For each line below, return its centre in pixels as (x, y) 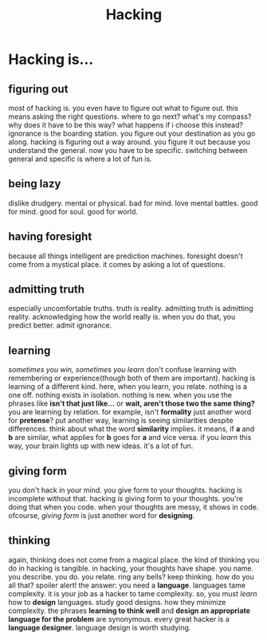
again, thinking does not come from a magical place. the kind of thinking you (134, 560)
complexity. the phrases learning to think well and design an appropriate (130, 611)
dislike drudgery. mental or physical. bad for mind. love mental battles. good (133, 203)
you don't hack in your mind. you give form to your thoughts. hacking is (126, 490)
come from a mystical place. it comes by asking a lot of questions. (117, 264)
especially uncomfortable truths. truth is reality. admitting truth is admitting (131, 308)
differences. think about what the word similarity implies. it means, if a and (132, 429)
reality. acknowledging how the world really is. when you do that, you (122, 317)
